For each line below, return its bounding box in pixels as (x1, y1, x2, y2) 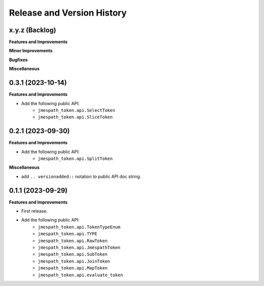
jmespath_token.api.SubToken (38, 252, 108, 257)
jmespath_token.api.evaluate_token (38, 272, 123, 278)
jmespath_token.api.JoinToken (38, 258, 110, 264)
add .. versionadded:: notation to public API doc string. (21, 174, 141, 179)
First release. (21, 208, 48, 214)
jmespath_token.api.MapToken (38, 265, 108, 271)
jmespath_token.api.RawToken (38, 238, 108, 243)
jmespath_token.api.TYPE (38, 231, 97, 237)
